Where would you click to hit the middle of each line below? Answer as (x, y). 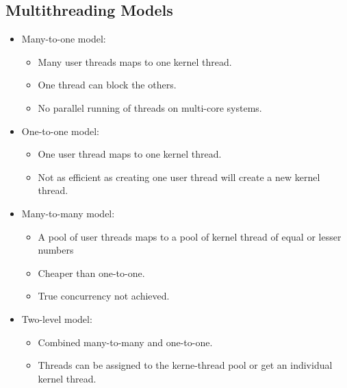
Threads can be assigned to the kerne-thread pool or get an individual (185, 365)
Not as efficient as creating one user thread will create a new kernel (179, 177)
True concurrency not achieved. (104, 296)
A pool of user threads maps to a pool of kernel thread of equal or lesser (190, 236)
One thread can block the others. (107, 85)
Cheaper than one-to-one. (91, 272)
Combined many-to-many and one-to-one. (125, 342)
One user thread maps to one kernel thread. (130, 154)
